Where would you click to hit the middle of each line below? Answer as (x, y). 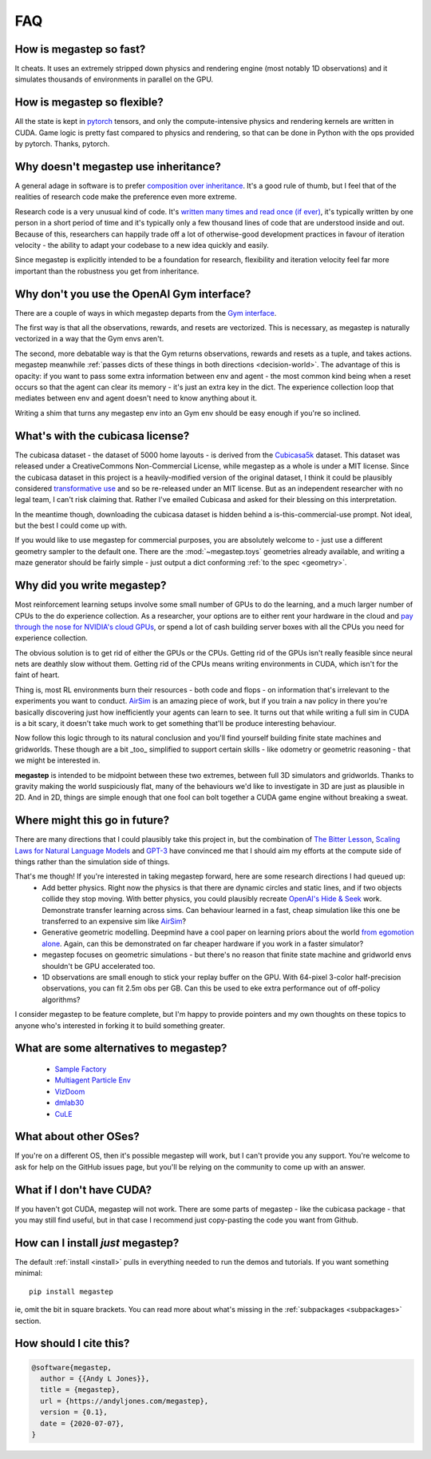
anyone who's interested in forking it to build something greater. (120, 1025)
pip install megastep (71, 1292)
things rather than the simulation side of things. (93, 862)
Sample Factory (81, 1069)
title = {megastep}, (80, 1390)
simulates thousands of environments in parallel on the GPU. (114, 79)
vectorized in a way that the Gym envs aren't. (89, 339)
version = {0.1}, (74, 1412)
